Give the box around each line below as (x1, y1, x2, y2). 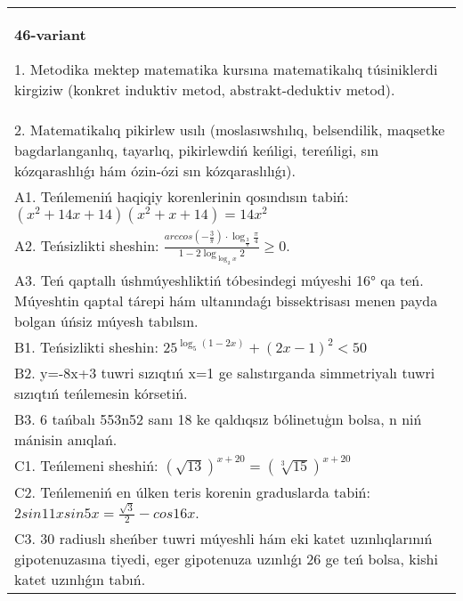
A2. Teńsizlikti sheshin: (14, 235, 159, 256)
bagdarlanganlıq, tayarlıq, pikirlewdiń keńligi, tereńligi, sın (14, 140, 379, 160)
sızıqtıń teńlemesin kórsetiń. (14, 382, 188, 403)
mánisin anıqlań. (14, 428, 118, 450)
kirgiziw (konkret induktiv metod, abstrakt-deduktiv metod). (14, 79, 395, 100)
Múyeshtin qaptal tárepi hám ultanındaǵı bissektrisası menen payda (14, 289, 438, 311)
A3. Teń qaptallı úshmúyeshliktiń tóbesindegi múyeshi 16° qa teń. (14, 269, 424, 290)
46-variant (14, 24, 86, 45)
